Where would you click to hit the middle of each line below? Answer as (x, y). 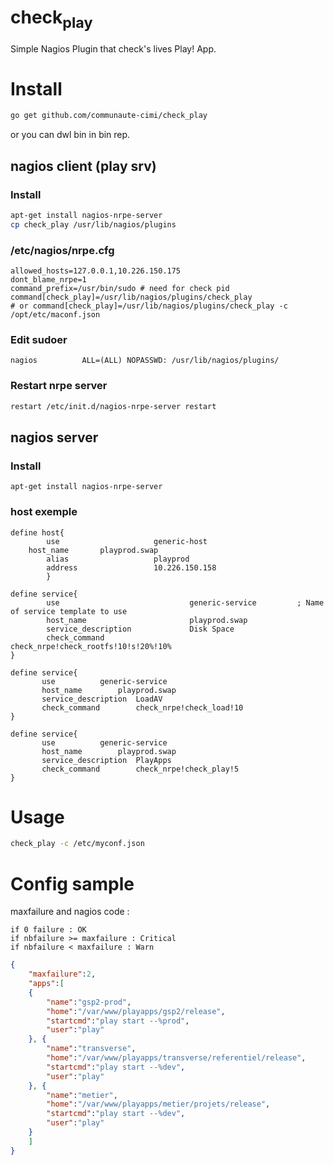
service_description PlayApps (106, 760)
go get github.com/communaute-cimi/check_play (109, 116)
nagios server (54, 437)
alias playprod (118, 559)
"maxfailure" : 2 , (62, 974)
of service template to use (69, 611)
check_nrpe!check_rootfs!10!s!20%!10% (91, 646)
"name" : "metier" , (82, 1095)
